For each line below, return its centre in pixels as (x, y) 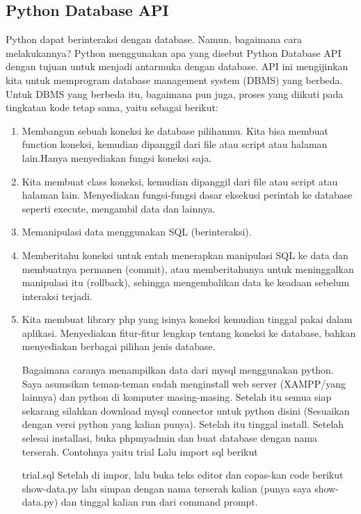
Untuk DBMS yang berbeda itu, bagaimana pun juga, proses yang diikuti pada (175, 93)
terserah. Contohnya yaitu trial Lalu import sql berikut (140, 451)
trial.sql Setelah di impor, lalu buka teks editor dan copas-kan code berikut (183, 475)
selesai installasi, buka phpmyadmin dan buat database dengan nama (170, 438)
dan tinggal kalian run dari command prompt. (159, 502)
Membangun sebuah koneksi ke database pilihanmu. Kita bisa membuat (175, 130)
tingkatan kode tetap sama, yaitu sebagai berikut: (112, 107)
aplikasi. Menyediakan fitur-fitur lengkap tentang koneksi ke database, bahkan (189, 332)
